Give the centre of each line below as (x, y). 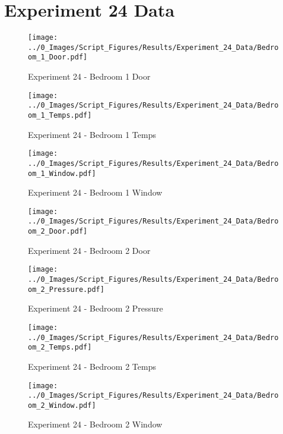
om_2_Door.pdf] (58, 232)
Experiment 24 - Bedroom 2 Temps (92, 366)
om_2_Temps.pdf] (60, 347)
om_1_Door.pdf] (58, 57)
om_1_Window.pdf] (62, 173)
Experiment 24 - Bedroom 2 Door (89, 250)
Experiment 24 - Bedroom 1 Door (89, 76)
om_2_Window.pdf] (62, 405)
